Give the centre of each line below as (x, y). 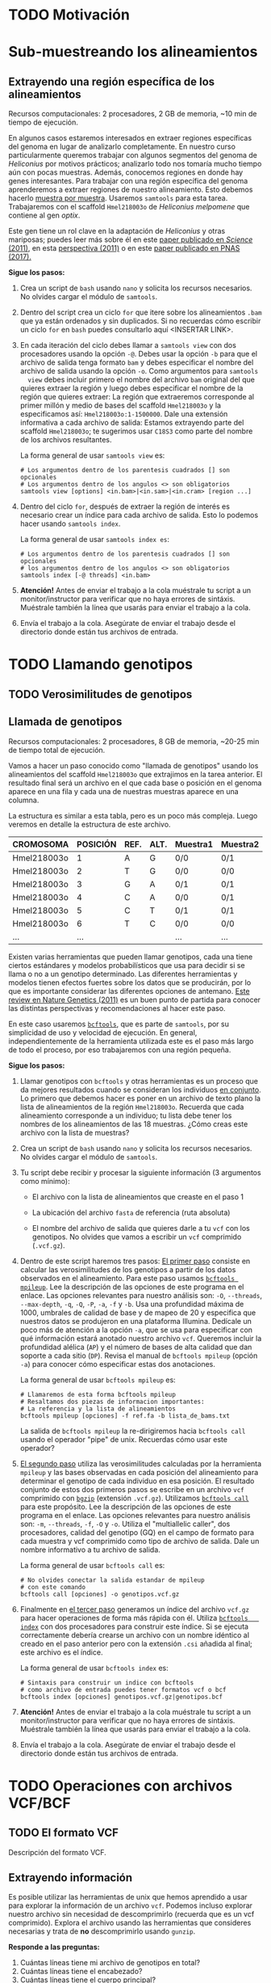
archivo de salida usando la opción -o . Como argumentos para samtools (139, 371)
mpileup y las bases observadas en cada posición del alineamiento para (139, 1472)
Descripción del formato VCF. (57, 1852)
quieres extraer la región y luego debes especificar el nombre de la (131, 388)
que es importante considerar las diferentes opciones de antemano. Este (129, 991)
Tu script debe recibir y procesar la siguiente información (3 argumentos (140, 1172)
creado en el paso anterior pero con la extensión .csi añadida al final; (136, 1643)
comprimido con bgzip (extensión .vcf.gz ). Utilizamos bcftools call (134, 1498)
